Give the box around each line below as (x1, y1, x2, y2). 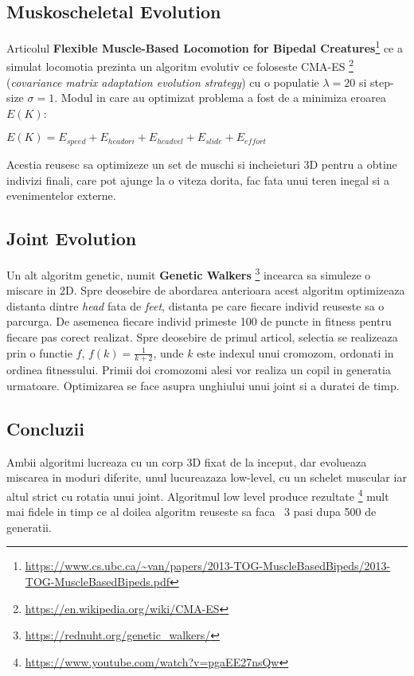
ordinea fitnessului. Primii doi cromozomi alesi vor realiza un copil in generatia (6, 361, 391, 378)
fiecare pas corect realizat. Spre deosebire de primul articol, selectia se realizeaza (6, 328, 398, 345)
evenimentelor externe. (6, 187, 116, 204)
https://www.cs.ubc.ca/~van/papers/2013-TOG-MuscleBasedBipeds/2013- (25, 557, 391, 574)
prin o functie (6, 344, 72, 361)
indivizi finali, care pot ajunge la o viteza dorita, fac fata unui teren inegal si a (6, 171, 389, 188)
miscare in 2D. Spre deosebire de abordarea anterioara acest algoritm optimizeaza (6, 282, 405, 299)
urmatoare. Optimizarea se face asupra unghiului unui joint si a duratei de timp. (6, 377, 400, 393)
